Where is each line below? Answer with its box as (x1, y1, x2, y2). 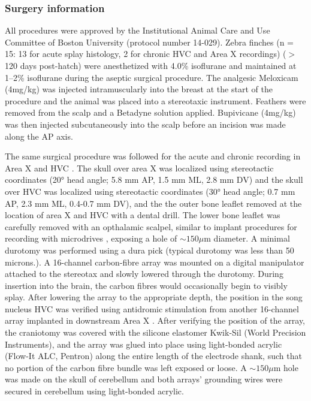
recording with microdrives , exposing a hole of (5, 232, 177, 245)
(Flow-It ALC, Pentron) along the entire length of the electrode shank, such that (5, 349, 302, 362)
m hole (273, 361, 298, 373)
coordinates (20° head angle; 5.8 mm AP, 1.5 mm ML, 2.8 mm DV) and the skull (5, 173, 303, 186)
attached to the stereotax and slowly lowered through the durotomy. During (5, 267, 283, 280)
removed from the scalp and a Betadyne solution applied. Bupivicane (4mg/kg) (5, 106, 296, 119)
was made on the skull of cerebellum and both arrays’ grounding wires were (5, 373, 283, 385)
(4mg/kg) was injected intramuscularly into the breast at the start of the (5, 83, 273, 95)
